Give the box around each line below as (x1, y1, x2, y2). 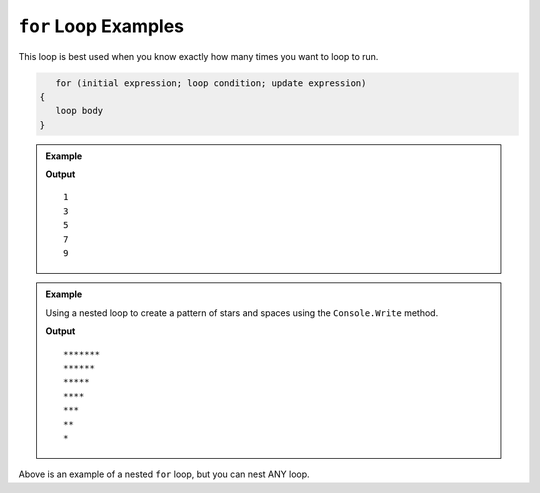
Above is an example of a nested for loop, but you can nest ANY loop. (18, 468, 310, 480)
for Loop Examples (18, 15, 185, 37)
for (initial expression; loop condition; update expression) (55, 77, 367, 89)
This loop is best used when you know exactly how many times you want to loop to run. (18, 50, 379, 62)
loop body (55, 105, 104, 117)
